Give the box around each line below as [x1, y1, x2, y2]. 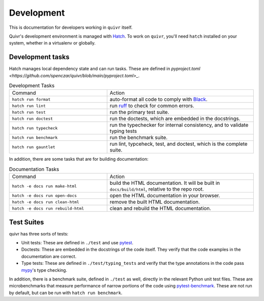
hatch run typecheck [12, 125, 58, 130]
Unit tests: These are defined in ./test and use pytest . [21, 240, 134, 246]
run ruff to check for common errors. [110, 103, 195, 109]
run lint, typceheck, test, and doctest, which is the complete [110, 141, 248, 148]
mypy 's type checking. [21, 267, 67, 273]
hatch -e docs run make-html [12, 183, 77, 189]
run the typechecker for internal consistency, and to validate [110, 122, 249, 129]
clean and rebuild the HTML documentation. [110, 205, 211, 212]
